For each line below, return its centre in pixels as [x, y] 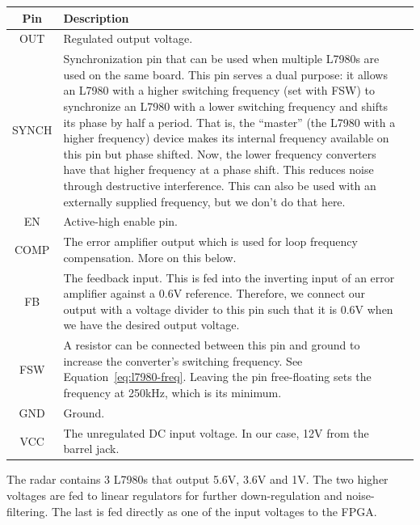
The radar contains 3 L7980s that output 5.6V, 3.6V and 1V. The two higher [197, 479]
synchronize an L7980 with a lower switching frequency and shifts [225, 106]
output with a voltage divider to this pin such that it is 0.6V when [228, 309]
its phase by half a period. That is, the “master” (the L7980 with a [229, 122]
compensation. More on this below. [150, 257]
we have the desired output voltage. [151, 325]
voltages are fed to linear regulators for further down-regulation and [174, 495]
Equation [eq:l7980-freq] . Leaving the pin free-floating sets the [217, 377]
